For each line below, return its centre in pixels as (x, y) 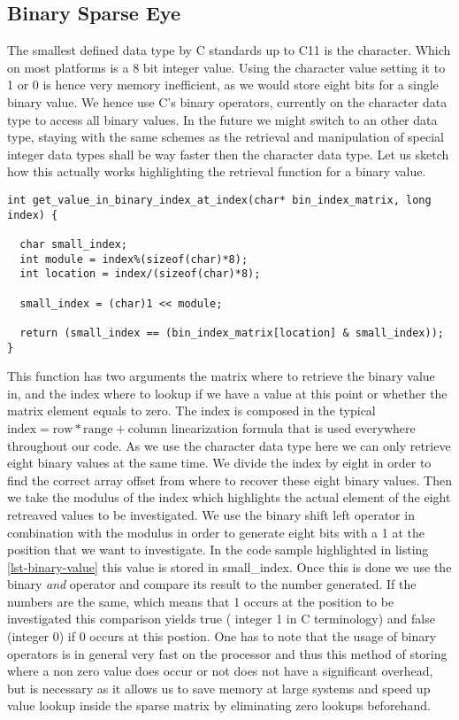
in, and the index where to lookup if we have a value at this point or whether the (227, 393)
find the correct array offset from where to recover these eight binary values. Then (229, 480)
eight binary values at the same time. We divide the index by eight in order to (219, 463)
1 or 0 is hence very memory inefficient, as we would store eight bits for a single (223, 85)
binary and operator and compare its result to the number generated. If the (212, 584)
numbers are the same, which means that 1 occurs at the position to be (201, 601)
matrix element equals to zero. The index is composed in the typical (191, 410)
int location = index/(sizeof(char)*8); (140, 274)
